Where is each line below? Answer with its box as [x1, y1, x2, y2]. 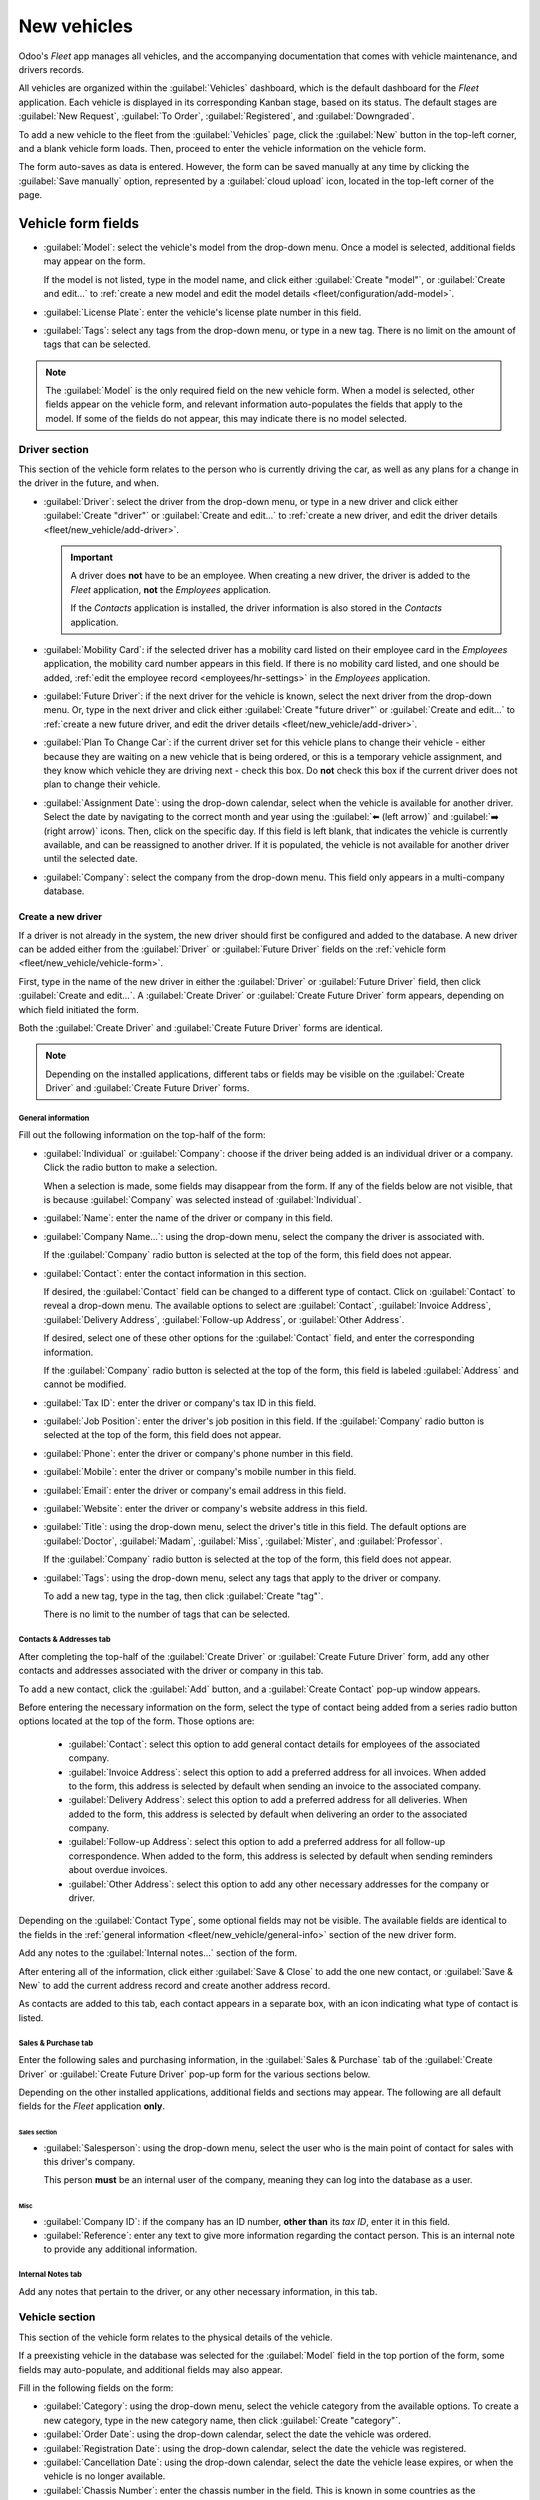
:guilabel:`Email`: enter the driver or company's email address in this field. [43, 1484, 347, 1496]
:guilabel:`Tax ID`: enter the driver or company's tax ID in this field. [43, 1396, 317, 1409]
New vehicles [18, 15, 134, 37]
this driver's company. [43, 2155, 136, 2167]
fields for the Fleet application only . [18, 2100, 165, 2112]
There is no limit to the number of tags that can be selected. [43, 1608, 290, 1620]
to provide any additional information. [43, 2243, 198, 2255]
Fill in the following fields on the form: [18, 2382, 174, 2394]
